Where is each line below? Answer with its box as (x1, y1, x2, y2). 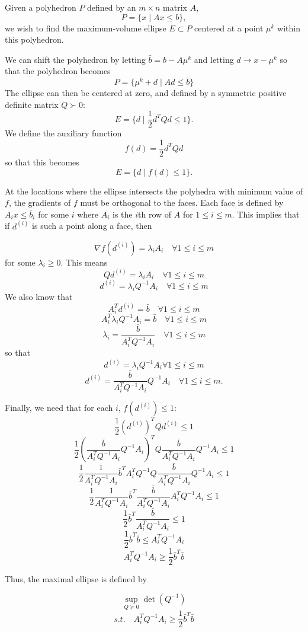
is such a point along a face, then (32, 219, 152, 232)
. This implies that (232, 208, 300, 220)
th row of (138, 208, 172, 220)
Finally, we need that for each (5, 401, 113, 414)
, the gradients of (8, 196, 71, 209)
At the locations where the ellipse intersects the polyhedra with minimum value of (5, 184, 303, 197)
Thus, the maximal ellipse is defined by (5, 573, 147, 585)
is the (113, 208, 133, 220)
